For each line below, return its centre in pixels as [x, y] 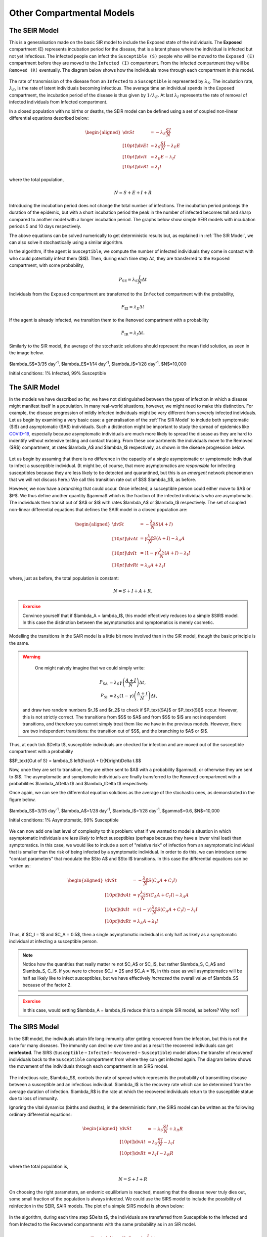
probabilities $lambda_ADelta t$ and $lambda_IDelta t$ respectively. [79, 783]
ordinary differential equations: [40, 1114]
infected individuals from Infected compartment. [58, 102]
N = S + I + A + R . [133, 591]
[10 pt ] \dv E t [135, 145]
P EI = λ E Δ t [133, 308]
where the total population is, [39, 1166]
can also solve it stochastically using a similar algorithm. [66, 242]
